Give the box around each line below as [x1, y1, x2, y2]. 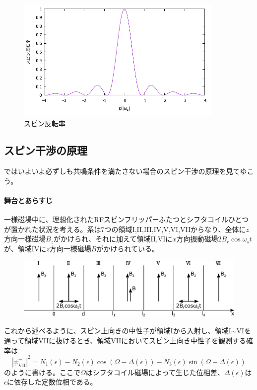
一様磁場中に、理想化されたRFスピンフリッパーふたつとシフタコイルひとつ [4, 214, 249, 225]
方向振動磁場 [176, 234, 218, 244]
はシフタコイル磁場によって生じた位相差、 [85, 367, 224, 377]
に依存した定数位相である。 [6, 377, 97, 387]
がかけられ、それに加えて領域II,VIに [53, 234, 173, 244]
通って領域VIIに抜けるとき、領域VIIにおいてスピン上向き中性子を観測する [4, 335, 246, 346]
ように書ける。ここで [10, 367, 80, 377]
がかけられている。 [96, 243, 159, 253]
